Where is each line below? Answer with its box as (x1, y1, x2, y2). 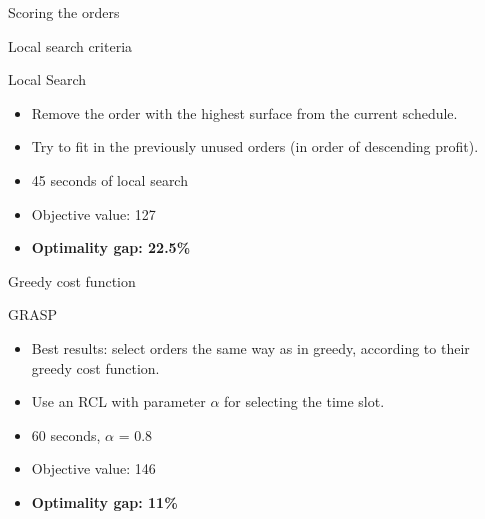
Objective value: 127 (31, 203, 156, 224)
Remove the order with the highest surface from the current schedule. (31, 102, 458, 123)
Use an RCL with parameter (31, 391, 206, 412)
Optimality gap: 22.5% (31, 237, 191, 258)
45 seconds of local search (31, 169, 188, 190)
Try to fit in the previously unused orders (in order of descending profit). (31, 136, 479, 157)
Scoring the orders (8, 2, 120, 22)
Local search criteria (8, 35, 133, 56)
